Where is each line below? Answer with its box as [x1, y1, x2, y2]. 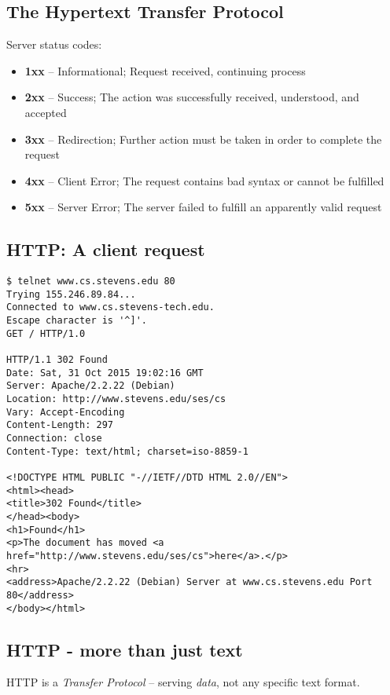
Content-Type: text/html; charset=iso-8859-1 [6, 445, 248, 457]
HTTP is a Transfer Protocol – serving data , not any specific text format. [6, 674, 360, 690]
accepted [24, 104, 67, 120]
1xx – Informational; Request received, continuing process [24, 62, 306, 79]
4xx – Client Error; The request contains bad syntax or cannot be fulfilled [24, 172, 384, 188]
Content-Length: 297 [6, 419, 114, 431]
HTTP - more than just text [6, 637, 243, 661]
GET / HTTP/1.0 [6, 327, 86, 339]
